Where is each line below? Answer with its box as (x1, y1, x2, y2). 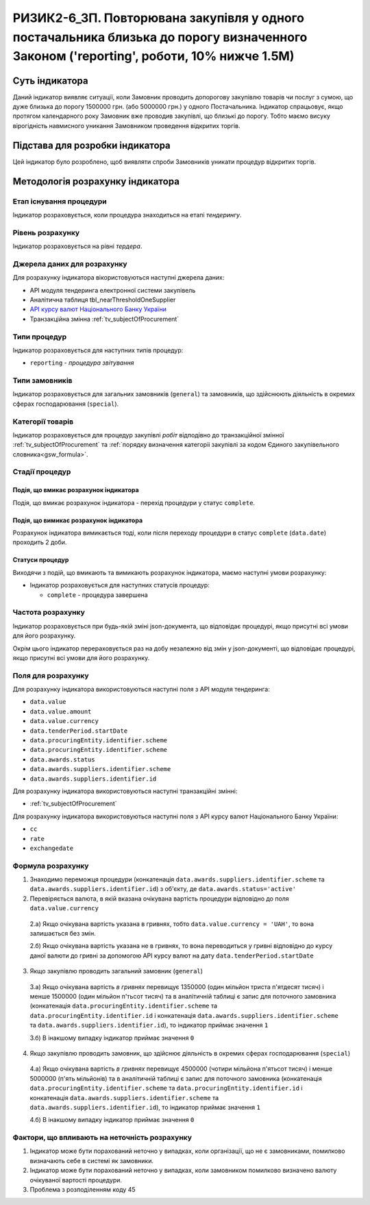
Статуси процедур (12, 556, 69, 564)
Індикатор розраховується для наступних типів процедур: (12, 346, 184, 354)
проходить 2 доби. (12, 538, 67, 546)
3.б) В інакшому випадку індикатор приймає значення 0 (29, 1034, 195, 1042)
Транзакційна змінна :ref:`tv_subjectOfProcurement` (29, 315, 180, 323)
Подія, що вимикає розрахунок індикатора (12, 516, 143, 524)
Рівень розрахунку (12, 228, 80, 237)
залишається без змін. (29, 929, 96, 938)
